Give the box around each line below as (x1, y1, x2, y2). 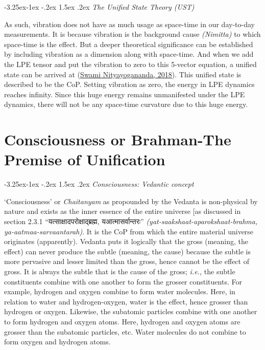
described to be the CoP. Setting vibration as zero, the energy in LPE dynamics (4, 79, 255, 90)
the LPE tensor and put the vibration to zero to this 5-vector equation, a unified (4, 58, 257, 69)
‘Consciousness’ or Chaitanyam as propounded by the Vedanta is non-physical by (4, 195, 258, 206)
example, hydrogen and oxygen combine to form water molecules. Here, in (4, 286, 235, 297)
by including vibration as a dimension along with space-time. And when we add (4, 49, 254, 59)
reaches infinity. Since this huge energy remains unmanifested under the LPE (4, 89, 245, 99)
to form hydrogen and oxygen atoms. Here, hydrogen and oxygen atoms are (4, 316, 240, 326)
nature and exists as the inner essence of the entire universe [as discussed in (4, 206, 241, 216)
